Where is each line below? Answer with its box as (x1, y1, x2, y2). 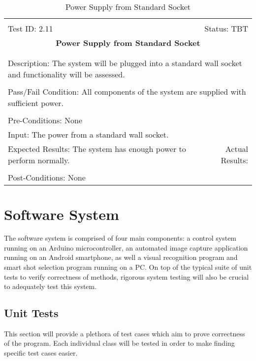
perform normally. (8, 154, 70, 166)
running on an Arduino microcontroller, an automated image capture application (4, 242, 248, 253)
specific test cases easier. (4, 348, 78, 358)
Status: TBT (204, 23, 248, 34)
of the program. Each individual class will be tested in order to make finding (4, 338, 235, 348)
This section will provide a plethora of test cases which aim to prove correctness (4, 328, 245, 338)
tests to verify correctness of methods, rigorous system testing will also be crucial (4, 271, 249, 282)
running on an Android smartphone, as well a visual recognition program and (4, 252, 238, 262)
